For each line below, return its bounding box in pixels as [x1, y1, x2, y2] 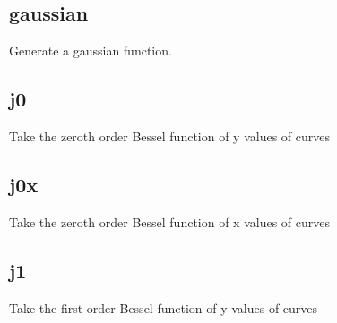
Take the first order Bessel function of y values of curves [9, 298, 318, 317]
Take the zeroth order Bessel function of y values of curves [9, 127, 331, 145]
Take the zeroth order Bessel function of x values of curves [9, 212, 331, 231]
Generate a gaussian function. [9, 41, 172, 60]
